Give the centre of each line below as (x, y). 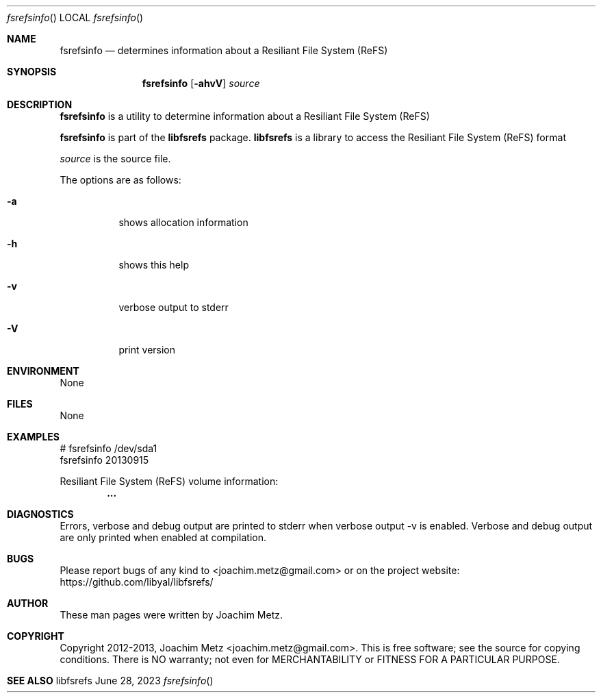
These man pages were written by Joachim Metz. (171, 615)
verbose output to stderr (174, 307)
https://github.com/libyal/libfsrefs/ (137, 582)
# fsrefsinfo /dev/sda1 (108, 448)
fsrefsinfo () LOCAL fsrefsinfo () (75, 17)
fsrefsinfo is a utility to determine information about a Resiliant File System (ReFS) (245, 116)
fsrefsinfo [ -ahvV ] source (201, 83)
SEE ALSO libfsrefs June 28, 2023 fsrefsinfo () (110, 681)
